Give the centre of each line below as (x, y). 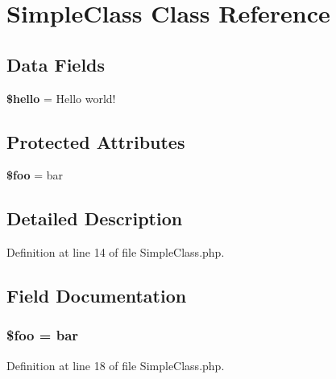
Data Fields (56, 64)
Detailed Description (95, 218)
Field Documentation (97, 296)
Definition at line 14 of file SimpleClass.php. (116, 252)
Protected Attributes (96, 141)
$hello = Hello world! (61, 98)
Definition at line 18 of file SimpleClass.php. (116, 365)
